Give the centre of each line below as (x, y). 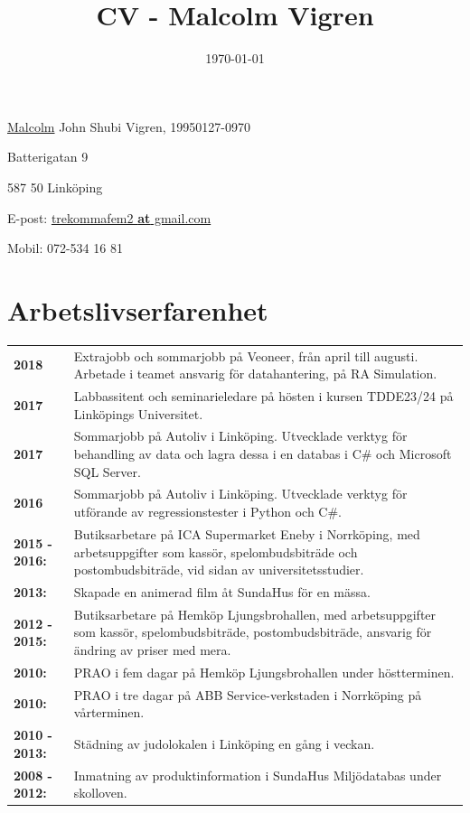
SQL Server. (107, 471)
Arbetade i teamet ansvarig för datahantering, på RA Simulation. (255, 374)
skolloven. (100, 793)
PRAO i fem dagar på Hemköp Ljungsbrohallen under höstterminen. (264, 672)
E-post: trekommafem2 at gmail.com (109, 217)
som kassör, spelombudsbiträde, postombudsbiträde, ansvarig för (253, 632)
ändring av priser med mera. (152, 649)
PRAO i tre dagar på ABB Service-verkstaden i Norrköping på (248, 694)
